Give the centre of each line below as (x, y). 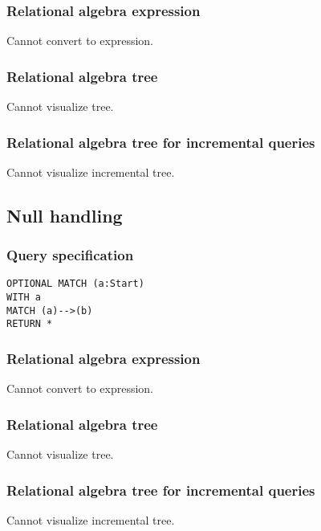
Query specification (70, 255)
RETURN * (30, 324)
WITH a (24, 298)
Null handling (65, 215)
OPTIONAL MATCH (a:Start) (75, 284)
